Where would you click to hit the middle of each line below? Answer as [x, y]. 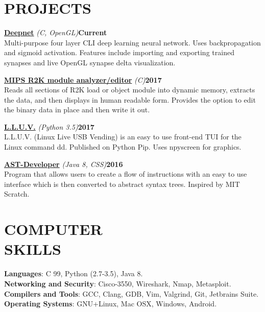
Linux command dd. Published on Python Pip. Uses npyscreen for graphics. [123, 147]
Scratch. [17, 194]
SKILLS [33, 249]
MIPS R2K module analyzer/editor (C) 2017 [83, 79]
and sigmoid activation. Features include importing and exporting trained [119, 52]
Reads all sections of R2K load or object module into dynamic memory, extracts [130, 90]
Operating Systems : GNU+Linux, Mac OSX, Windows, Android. [111, 304]
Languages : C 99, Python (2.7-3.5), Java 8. [74, 273]
